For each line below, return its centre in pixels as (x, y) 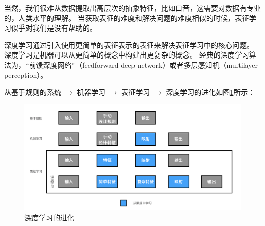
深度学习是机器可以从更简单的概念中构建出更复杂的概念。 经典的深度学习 (127, 55)
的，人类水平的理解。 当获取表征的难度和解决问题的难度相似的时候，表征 (127, 18)
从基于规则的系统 (33, 92)
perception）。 (26, 75)
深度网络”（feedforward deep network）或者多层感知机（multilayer (150, 64)
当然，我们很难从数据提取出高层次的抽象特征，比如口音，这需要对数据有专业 (132, 8)
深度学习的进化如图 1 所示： (210, 92)
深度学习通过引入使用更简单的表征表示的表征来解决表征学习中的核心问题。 (129, 45)
